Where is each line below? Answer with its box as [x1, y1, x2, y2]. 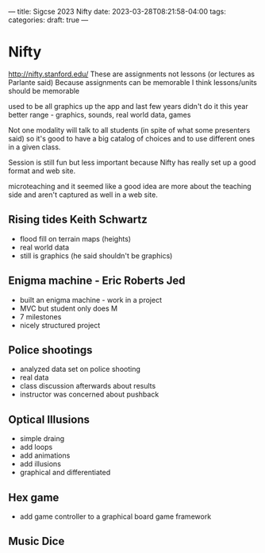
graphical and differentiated [19, 468, 111, 478]
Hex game [8, 490, 60, 504]
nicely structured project [19, 320, 101, 330]
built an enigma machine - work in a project [19, 295, 163, 304]
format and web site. [8, 166, 76, 176]
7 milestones [19, 311, 62, 321]
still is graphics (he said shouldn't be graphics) [19, 250, 173, 261]
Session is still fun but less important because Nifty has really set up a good [8, 157, 256, 167]
